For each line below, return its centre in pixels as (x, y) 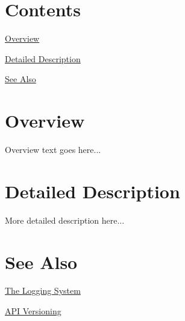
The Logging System (43, 290)
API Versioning (33, 311)
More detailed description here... (65, 220)
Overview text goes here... (53, 150)
